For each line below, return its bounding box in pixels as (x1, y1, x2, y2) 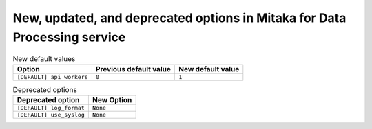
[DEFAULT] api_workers (17, 73, 89, 80)
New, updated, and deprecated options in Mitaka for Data (12, 10, 347, 25)
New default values (12, 54, 76, 63)
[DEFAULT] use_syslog (17, 111, 85, 119)
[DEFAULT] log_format (17, 104, 85, 112)
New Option (92, 95, 132, 105)
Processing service (12, 30, 126, 45)
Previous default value (95, 64, 172, 73)
